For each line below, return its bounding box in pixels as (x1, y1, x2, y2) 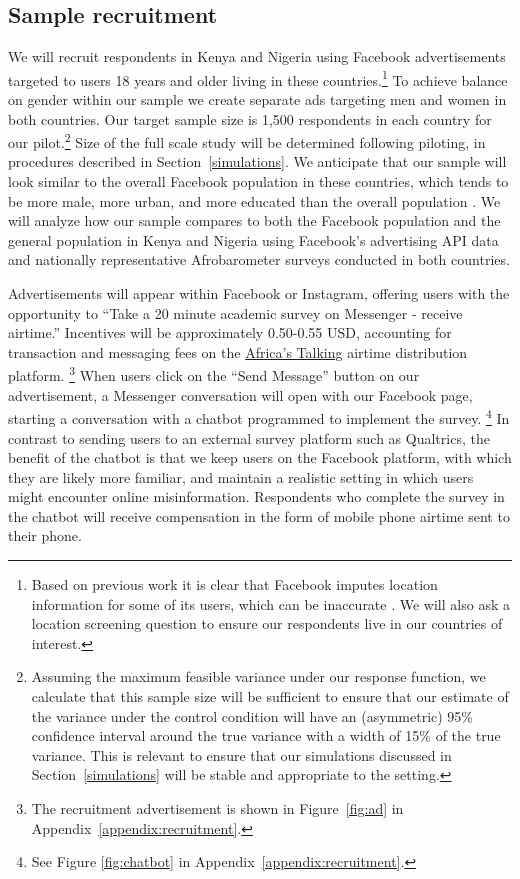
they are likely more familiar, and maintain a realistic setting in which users (8, 466, 474, 487)
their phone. (8, 525, 82, 546)
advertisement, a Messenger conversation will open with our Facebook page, (8, 384, 473, 405)
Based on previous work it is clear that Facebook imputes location (31, 574, 438, 595)
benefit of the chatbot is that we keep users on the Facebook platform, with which (8, 447, 512, 468)
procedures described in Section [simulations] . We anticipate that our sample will (8, 151, 507, 172)
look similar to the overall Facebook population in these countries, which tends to (8, 171, 509, 192)
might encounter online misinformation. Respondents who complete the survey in (8, 486, 505, 507)
